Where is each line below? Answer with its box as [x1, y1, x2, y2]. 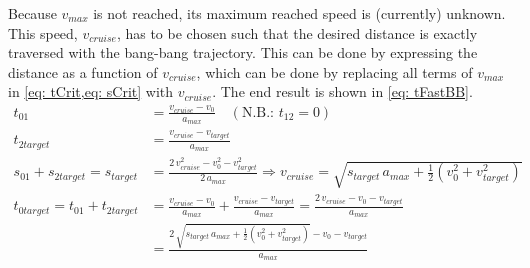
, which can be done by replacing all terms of [196, 61, 473, 82]
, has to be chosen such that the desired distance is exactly [116, 22, 478, 43]
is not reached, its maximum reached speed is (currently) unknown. [93, 3, 506, 23]
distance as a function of [8, 61, 158, 82]
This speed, [8, 22, 78, 43]
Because [8, 3, 57, 23]
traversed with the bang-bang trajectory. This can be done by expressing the [8, 42, 478, 63]
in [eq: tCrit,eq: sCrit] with [8, 81, 174, 102]
